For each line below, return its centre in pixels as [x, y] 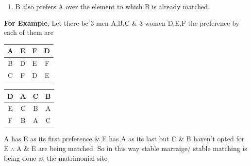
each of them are [29, 32]
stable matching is [220, 148]
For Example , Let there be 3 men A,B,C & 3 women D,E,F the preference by [122, 23]
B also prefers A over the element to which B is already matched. [112, 6]
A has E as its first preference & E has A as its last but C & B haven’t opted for [124, 139]
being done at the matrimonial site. [57, 158]
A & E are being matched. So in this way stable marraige [102, 148]
